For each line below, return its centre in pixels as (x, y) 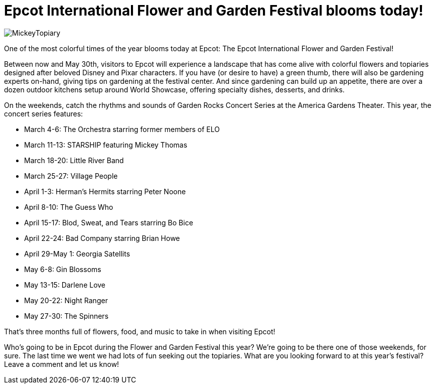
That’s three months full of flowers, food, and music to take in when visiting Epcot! (140, 331)
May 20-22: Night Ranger (66, 300)
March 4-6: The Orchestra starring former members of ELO (122, 129)
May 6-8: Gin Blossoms (63, 269)
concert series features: (44, 113)
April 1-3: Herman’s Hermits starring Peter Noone (105, 191)
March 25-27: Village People (71, 176)
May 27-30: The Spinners (66, 316)
